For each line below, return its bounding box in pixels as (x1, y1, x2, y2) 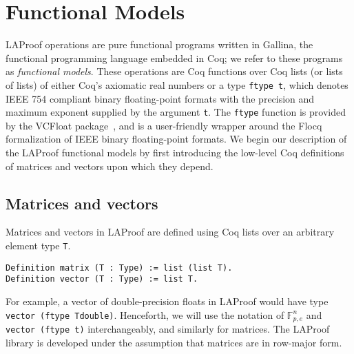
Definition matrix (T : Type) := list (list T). (6, 262, 233, 273)
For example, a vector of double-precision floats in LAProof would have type (6, 293, 329, 308)
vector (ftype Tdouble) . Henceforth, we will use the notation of (6, 307, 284, 322)
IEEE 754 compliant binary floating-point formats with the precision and (6, 91, 315, 105)
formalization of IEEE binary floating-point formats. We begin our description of (6, 132, 347, 146)
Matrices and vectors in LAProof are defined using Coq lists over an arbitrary (6, 225, 335, 239)
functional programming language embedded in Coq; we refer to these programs (6, 50, 343, 65)
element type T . (6, 238, 71, 252)
